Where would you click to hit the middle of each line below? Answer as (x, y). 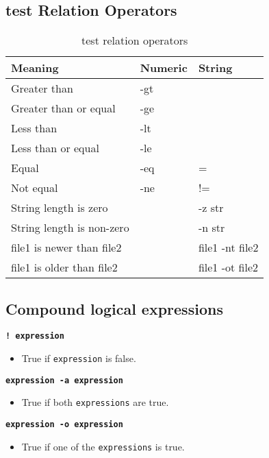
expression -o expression (64, 425)
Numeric (164, 68)
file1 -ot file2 (228, 267)
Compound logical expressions (114, 308)
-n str (212, 228)
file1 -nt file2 (228, 248)
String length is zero (60, 208)
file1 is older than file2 (64, 267)
